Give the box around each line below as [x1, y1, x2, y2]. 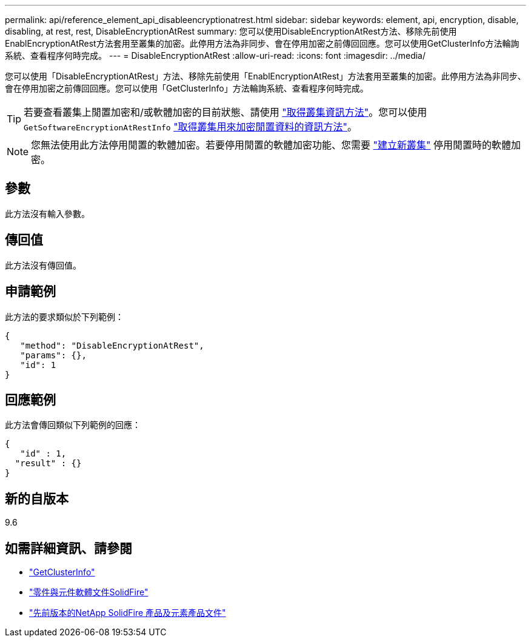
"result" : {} [15, 458, 82, 469]
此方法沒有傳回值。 [5, 259, 81, 270]
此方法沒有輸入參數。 [5, 208, 90, 219]
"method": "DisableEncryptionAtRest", [20, 340, 204, 350]
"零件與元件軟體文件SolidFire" [29, 587, 149, 598]
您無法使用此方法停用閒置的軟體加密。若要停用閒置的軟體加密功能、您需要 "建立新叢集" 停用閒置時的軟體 [31, 139, 512, 151]
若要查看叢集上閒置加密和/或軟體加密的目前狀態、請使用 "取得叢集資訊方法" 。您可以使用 [24, 106, 427, 118]
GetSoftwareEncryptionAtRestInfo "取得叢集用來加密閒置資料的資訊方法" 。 [24, 121, 358, 133]
